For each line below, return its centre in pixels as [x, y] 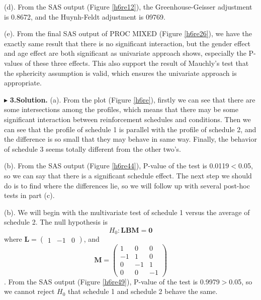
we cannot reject [29, 291]
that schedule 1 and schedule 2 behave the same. [143, 291]
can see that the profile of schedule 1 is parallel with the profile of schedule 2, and [130, 129]
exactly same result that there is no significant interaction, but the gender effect [127, 43]
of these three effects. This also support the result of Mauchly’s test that [137, 63]
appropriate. [23, 83]
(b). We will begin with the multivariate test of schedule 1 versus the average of [127, 212]
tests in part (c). [29, 195]
